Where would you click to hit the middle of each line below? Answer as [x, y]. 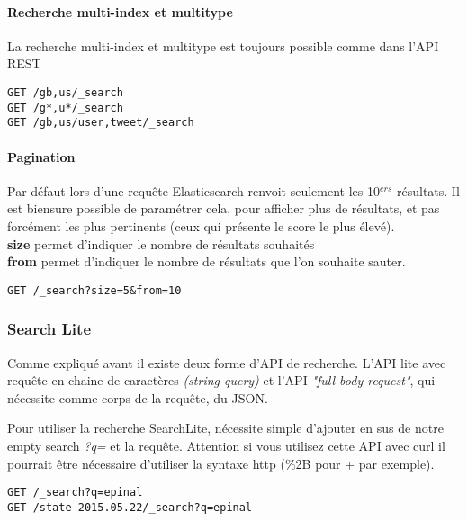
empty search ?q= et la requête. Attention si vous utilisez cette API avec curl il [226, 445]
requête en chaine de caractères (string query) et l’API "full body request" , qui [221, 380]
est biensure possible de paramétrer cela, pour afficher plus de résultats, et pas [224, 208]
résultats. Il [428, 190]
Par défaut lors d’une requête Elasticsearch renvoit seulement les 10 [193, 190]
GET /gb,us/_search [65, 92]
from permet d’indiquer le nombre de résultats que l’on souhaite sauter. [207, 261]
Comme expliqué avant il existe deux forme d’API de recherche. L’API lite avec [227, 362]
